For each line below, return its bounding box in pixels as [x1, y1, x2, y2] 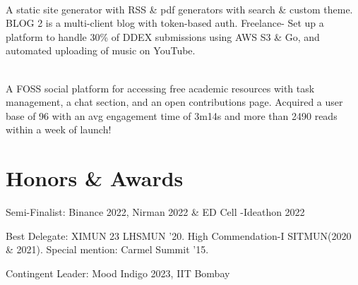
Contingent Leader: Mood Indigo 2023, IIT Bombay [6, 265, 230, 280]
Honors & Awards [6, 164, 184, 193]
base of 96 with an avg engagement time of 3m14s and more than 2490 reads [6, 108, 338, 123]
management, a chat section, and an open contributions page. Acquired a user [6, 95, 343, 109]
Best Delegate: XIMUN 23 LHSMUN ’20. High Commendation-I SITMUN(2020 [6, 228, 352, 243]
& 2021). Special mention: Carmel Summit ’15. [6, 242, 209, 257]
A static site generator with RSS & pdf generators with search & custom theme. [6, 1, 353, 16]
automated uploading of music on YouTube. [6, 43, 196, 58]
